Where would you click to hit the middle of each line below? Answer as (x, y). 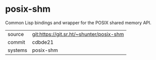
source (16, 34)
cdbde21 (43, 42)
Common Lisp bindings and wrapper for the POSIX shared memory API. (78, 23)
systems (17, 50)
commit (16, 42)
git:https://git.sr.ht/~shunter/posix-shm (78, 34)
